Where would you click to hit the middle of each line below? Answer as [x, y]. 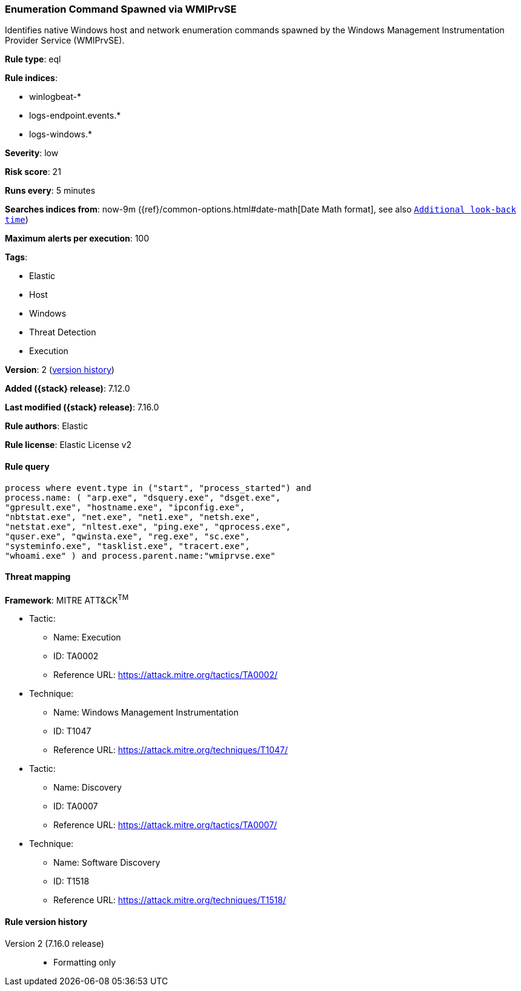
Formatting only [85, 962]
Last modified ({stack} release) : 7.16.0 [82, 407]
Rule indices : [31, 78]
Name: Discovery [88, 788]
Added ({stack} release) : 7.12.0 [68, 389]
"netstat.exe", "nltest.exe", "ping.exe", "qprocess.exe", [148, 526]
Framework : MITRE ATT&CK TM [67, 599]
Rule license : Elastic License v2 [68, 445]
